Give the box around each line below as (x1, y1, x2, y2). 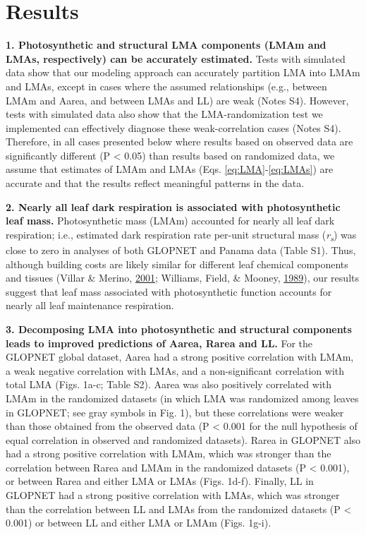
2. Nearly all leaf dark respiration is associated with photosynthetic (6, 199, 341, 214)
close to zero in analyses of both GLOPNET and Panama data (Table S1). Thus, (6, 242, 356, 257)
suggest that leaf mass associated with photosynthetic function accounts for (6, 284, 332, 299)
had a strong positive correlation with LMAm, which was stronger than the (6, 446, 331, 461)
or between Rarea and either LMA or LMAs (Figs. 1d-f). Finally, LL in (6, 474, 314, 488)
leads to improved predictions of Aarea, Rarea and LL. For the (6, 335, 313, 350)
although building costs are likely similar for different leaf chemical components (6, 256, 348, 271)
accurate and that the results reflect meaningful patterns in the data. (6, 176, 305, 191)
